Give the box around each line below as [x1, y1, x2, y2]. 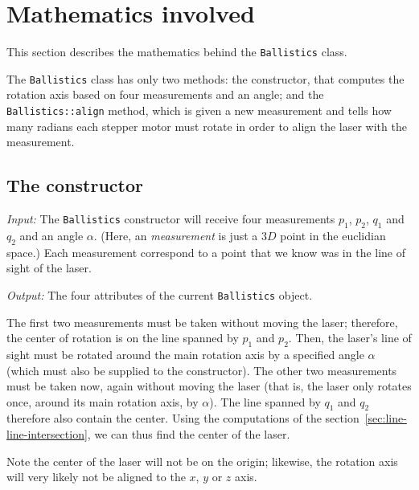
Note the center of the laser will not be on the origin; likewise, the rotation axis [6, 452, 398, 469]
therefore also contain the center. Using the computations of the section [6, 410, 359, 427]
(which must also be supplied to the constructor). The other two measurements [6, 361, 397, 378]
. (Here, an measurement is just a [93, 227, 258, 243]
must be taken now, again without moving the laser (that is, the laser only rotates [6, 378, 412, 394]
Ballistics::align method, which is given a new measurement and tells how [6, 102, 392, 119]
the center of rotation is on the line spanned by [6, 329, 239, 346]
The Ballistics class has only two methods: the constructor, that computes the [6, 70, 405, 87]
